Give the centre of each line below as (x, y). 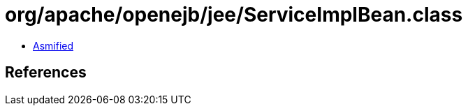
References (46, 73)
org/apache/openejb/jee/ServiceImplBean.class (234, 15)
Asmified (53, 45)
